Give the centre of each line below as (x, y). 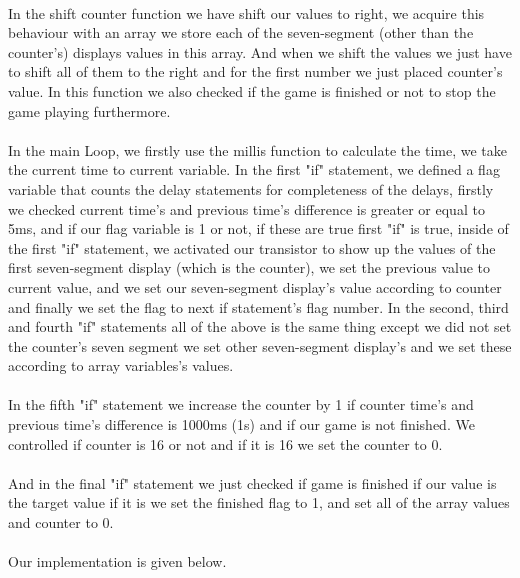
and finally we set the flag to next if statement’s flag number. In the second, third (258, 306)
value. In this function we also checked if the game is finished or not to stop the (252, 90)
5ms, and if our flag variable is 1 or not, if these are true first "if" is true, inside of (258, 228)
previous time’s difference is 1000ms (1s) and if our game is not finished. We (241, 424)
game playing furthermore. (89, 110)
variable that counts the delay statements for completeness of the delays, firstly (251, 188)
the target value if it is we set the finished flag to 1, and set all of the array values (259, 502)
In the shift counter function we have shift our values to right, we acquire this (246, 12)
